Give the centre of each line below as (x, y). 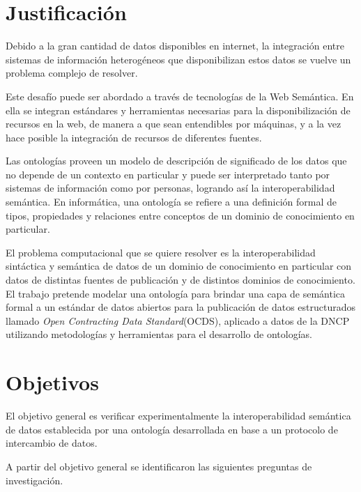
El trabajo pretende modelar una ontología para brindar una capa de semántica (176, 293)
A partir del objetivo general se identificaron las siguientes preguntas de (159, 466)
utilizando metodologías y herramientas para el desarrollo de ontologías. (159, 334)
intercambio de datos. (52, 443)
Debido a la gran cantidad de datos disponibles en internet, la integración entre (175, 46)
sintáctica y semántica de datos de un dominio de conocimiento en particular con (179, 266)
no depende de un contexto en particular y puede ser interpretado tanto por (168, 174)
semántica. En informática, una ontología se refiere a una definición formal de (171, 202)
